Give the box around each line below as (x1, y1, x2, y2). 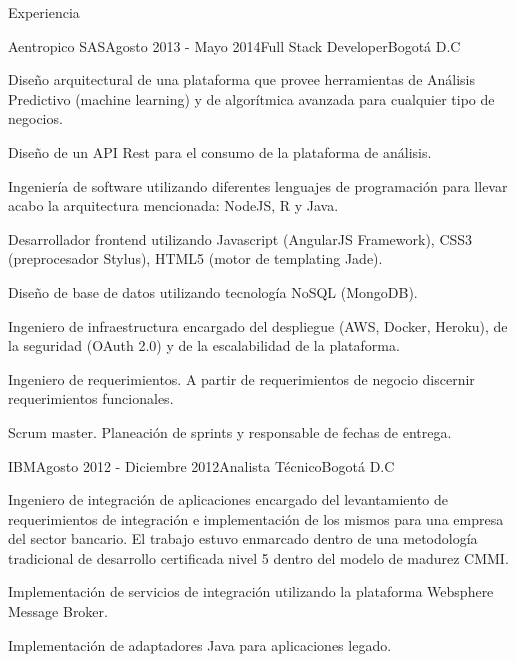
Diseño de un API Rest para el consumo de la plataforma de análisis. (8, 141, 432, 162)
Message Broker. (8, 601, 108, 622)
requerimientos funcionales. (8, 388, 174, 409)
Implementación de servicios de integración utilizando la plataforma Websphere (8, 581, 494, 602)
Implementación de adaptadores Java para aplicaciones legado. (8, 634, 392, 655)
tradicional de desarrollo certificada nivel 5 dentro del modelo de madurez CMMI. (8, 547, 509, 568)
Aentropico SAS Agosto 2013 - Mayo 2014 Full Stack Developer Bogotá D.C (8, 35, 461, 56)
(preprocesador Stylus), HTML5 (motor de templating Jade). (8, 248, 383, 269)
